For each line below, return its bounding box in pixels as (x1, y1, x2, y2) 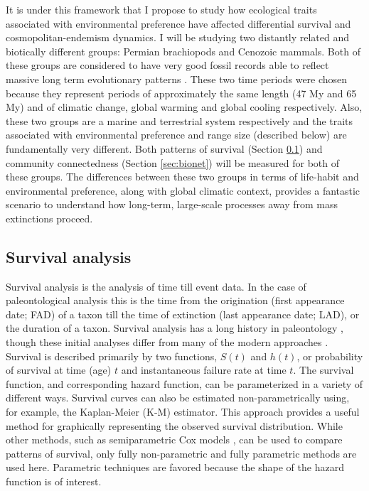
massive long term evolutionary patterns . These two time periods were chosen (6, 71, 348, 86)
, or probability (296, 348, 363, 363)
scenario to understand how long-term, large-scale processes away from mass (6, 197, 338, 212)
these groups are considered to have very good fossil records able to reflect (6, 58, 329, 72)
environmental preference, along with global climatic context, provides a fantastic (6, 183, 360, 198)
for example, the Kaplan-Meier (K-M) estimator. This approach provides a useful (6, 404, 360, 419)
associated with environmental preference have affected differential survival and (6, 16, 351, 31)
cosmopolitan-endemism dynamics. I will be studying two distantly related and (6, 30, 350, 45)
